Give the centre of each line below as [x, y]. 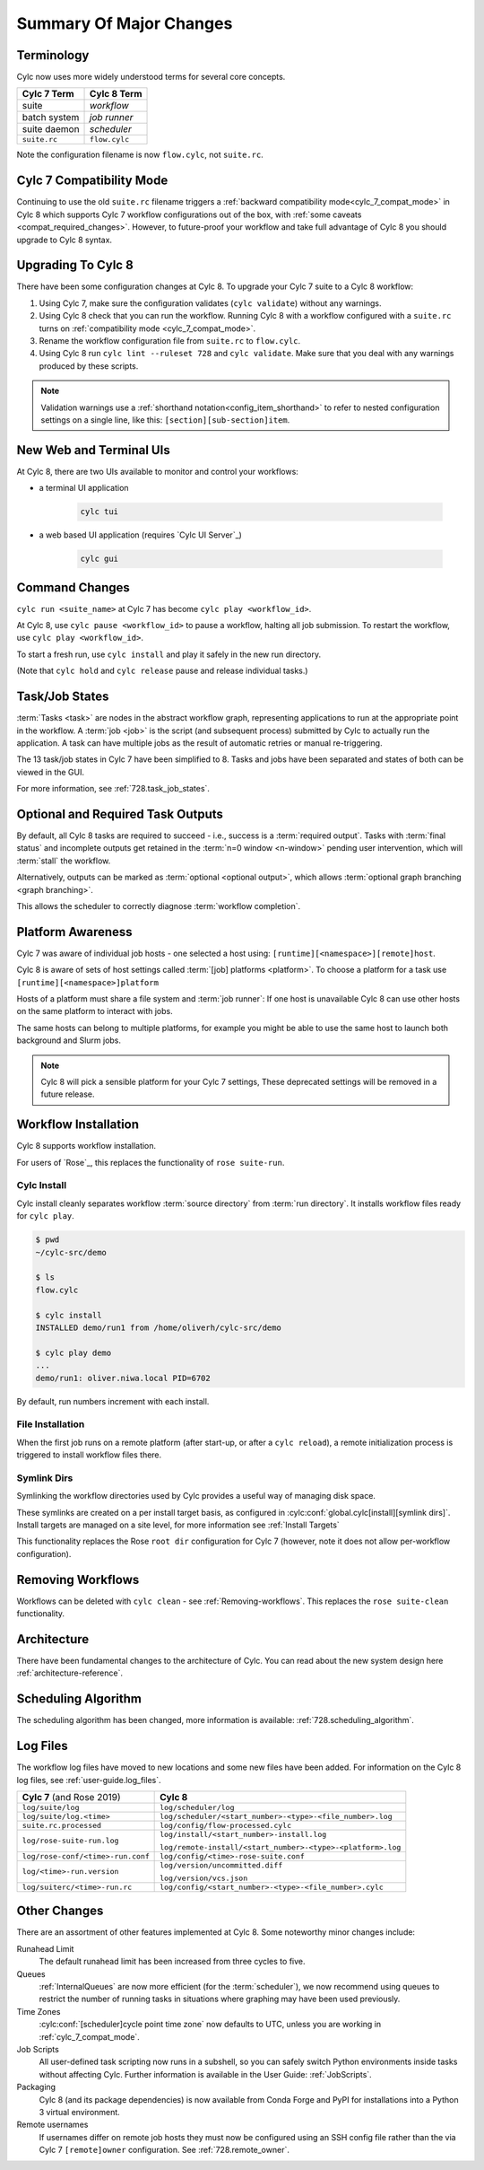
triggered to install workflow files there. [89, 1455]
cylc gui [99, 559]
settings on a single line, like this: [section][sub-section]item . [165, 420]
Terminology [53, 55]
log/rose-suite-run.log [70, 1841]
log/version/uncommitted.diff [221, 1865]
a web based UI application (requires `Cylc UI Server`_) [140, 535]
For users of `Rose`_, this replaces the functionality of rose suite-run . [151, 1162]
